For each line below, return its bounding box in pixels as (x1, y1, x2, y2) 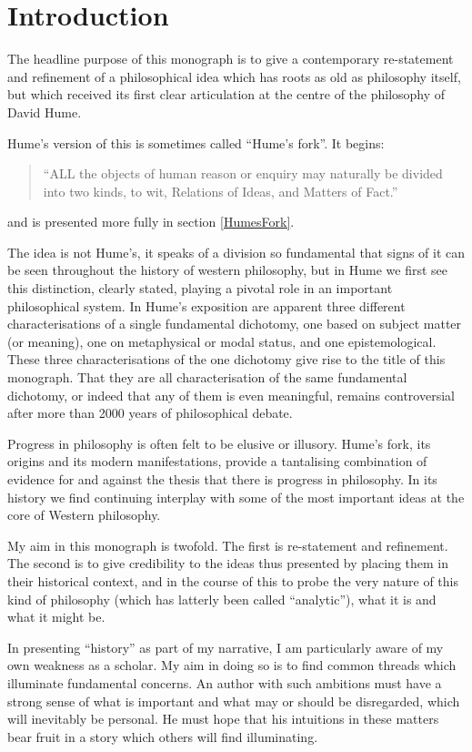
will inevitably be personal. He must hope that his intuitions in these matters (7, 709, 439, 728)
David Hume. (7, 102, 82, 121)
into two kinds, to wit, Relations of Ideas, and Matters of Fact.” (43, 181, 398, 200)
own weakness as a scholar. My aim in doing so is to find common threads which (7, 655, 457, 675)
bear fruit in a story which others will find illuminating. (7, 727, 318, 746)
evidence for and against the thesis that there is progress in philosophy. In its (7, 470, 437, 488)
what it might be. (7, 607, 105, 626)
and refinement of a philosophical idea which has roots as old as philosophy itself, (7, 66, 461, 86)
